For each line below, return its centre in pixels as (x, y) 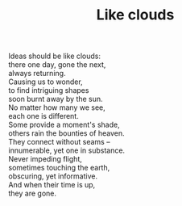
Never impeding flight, (45, 159)
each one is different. (43, 116)
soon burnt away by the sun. (56, 99)
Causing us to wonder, (45, 82)
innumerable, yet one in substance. (67, 150)
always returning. (37, 74)
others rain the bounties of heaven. (66, 133)
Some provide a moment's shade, (64, 125)
